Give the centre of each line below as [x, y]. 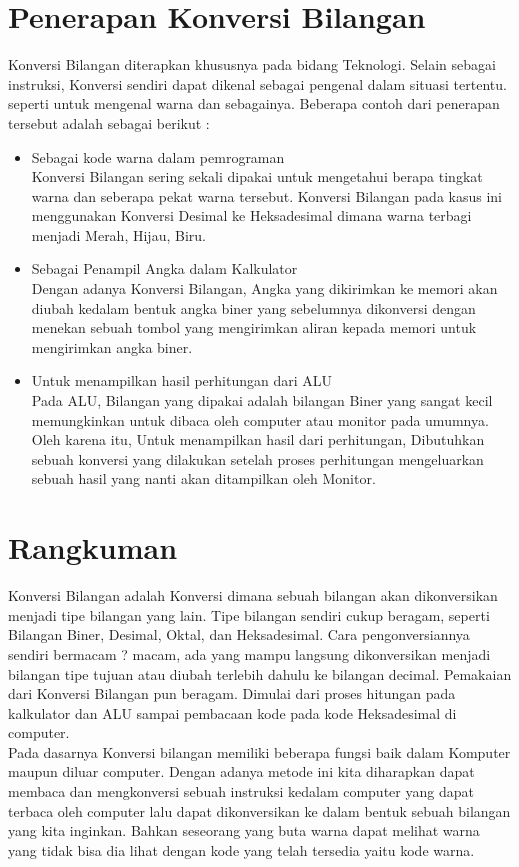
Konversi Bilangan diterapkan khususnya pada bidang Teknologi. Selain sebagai [252, 64]
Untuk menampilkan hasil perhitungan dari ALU [182, 380]
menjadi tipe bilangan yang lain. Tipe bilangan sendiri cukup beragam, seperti [249, 614]
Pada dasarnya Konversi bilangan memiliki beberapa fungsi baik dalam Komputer [259, 751]
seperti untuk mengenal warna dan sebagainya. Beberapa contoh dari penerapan [254, 103]
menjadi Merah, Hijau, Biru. [118, 234]
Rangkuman [93, 547]
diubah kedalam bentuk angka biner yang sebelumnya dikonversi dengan [253, 307]
